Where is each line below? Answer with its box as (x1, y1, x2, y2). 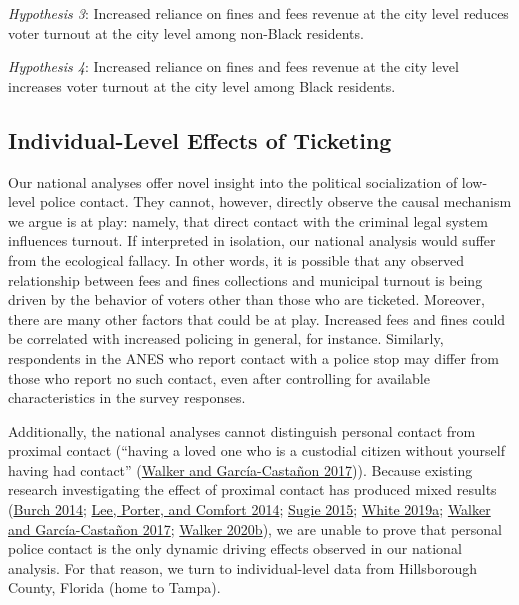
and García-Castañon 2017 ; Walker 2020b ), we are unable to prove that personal (8, 518, 502, 539)
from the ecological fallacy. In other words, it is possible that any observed (8, 249, 464, 270)
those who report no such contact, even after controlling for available (8, 367, 430, 388)
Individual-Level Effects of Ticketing (8, 124, 392, 155)
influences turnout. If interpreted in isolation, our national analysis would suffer (8, 230, 496, 251)
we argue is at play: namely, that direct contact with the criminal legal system (8, 210, 488, 231)
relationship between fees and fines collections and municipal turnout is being (8, 269, 483, 290)
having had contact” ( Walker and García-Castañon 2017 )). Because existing (8, 459, 473, 480)
